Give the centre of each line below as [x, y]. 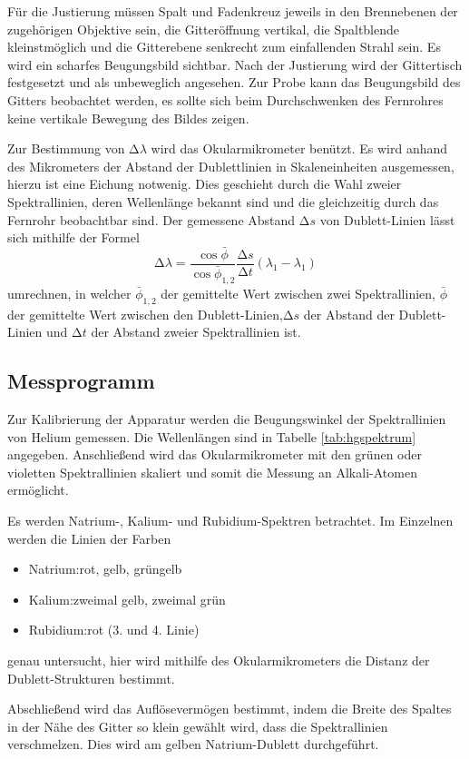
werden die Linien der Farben [89, 538]
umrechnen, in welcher [69, 293]
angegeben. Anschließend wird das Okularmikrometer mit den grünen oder [215, 454]
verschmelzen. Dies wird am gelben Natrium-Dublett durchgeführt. [193, 744]
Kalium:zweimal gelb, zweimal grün [127, 599]
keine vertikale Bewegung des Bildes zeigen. [128, 118]
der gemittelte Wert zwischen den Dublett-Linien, [145, 314]
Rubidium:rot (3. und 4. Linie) [114, 630]
